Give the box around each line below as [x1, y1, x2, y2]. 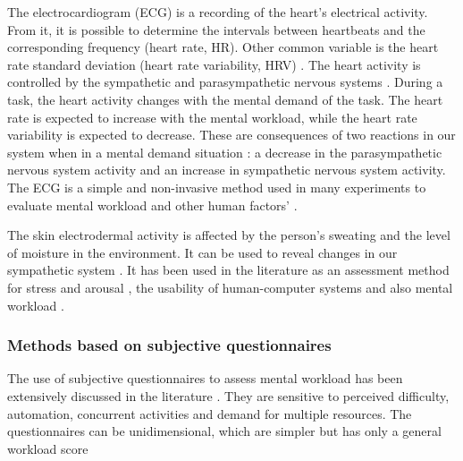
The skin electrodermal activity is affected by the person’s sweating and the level [7, 226, 450, 244]
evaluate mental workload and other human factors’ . [7, 195, 298, 214]
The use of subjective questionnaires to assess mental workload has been [7, 369, 403, 388]
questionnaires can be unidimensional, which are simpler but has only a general [7, 422, 442, 440]
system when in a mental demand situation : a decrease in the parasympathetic [7, 142, 442, 161]
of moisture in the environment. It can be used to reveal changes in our [7, 243, 398, 261]
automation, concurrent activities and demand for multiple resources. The [7, 404, 412, 423]
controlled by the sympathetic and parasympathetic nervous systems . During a [7, 73, 443, 91]
